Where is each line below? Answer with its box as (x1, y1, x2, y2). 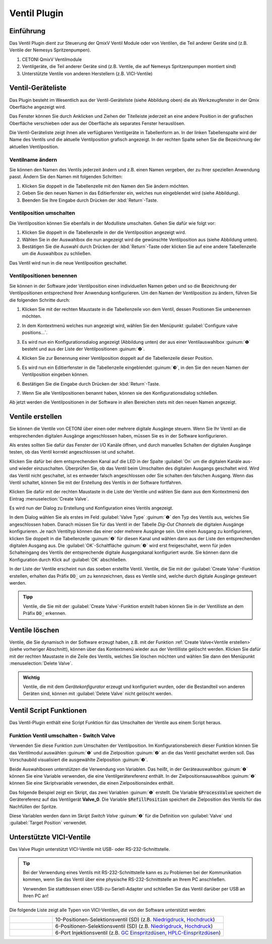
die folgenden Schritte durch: (9, 297, 70, 303)
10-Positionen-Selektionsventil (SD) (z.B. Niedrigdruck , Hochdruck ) (55, 916, 215, 923)
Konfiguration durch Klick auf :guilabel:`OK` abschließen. (9, 556, 127, 562)
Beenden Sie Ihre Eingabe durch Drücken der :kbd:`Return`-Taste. (22, 197, 158, 203)
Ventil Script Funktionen (9, 706, 87, 715)
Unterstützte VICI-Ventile (9, 833, 91, 842)
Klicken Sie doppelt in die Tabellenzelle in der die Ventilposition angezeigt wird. (22, 229, 186, 235)
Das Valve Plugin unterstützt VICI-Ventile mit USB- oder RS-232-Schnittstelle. (9, 846, 171, 852)
